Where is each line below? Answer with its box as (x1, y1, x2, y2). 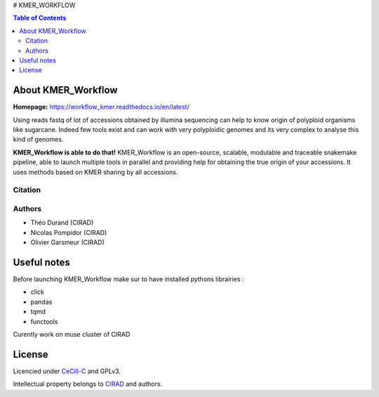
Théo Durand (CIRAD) (30, 218, 94, 227)
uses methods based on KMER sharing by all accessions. (13, 168, 178, 176)
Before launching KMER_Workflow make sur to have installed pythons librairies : (13, 274, 244, 283)
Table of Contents (13, 14, 67, 22)
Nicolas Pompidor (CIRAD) (30, 228, 107, 236)
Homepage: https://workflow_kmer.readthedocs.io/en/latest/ (13, 102, 189, 112)
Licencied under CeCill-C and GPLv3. (13, 367, 121, 375)
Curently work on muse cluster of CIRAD (13, 330, 131, 338)
